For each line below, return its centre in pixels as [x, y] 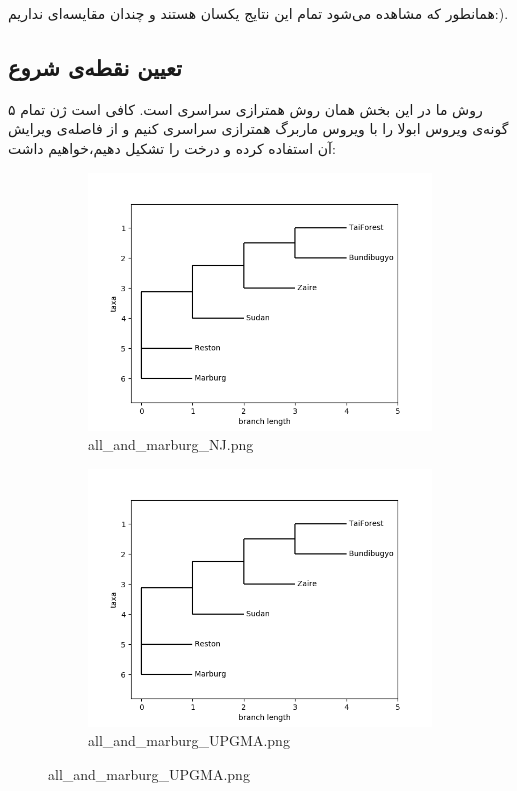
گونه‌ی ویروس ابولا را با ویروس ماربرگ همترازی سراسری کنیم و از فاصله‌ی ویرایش [258, 128]
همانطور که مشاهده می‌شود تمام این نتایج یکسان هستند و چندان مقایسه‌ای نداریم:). [258, 13]
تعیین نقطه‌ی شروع [95, 66]
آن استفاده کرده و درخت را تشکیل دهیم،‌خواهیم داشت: [172, 147]
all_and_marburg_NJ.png [171, 444]
